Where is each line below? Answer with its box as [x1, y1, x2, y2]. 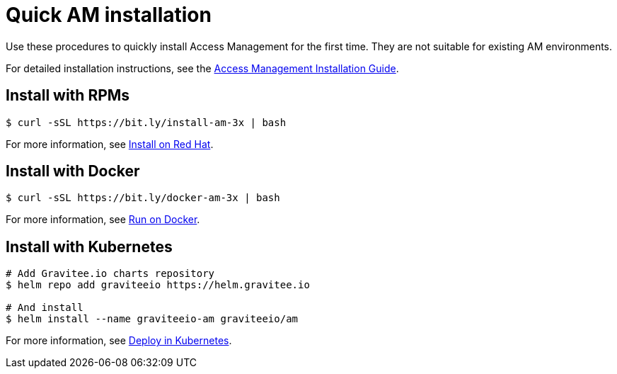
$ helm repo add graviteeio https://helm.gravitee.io [6, 279, 310, 291]
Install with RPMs [6, 86, 130, 105]
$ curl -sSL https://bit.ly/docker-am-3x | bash [6, 192, 280, 204]
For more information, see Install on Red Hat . [6, 137, 214, 150]
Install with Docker [6, 162, 140, 181]
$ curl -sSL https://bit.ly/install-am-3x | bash [6, 116, 287, 128]
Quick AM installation [6, 3, 212, 27]
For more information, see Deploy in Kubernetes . [6, 334, 232, 347]
